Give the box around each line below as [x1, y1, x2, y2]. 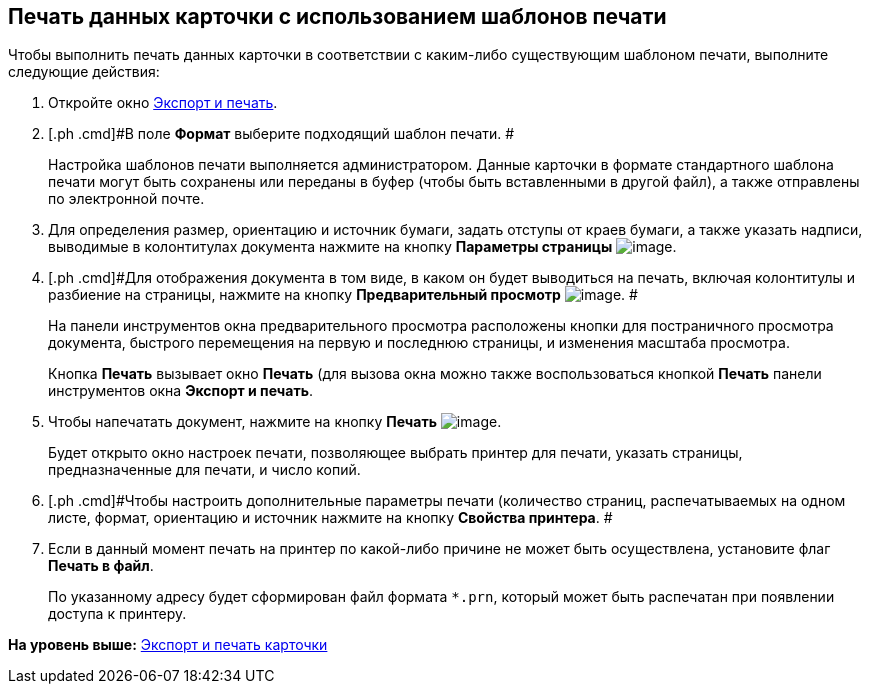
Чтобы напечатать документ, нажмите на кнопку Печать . [48, 413, 502, 431]
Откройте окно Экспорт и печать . [48, 94, 278, 112]
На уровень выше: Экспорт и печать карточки [8, 636, 328, 654]
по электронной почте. [48, 190, 205, 208]
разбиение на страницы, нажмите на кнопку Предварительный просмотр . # [48, 286, 638, 304]
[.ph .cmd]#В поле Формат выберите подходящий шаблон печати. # [48, 125, 515, 143]
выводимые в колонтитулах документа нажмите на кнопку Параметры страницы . [48, 238, 677, 256]
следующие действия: [8, 63, 160, 81]
